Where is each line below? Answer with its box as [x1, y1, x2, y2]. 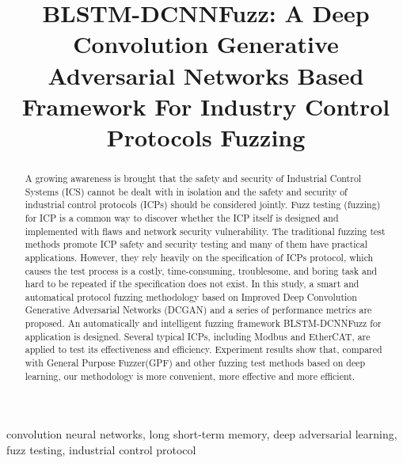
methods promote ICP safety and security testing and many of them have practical [25, 237, 367, 251]
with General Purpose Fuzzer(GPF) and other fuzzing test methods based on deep [25, 356, 366, 370]
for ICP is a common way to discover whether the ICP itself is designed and [25, 211, 339, 224]
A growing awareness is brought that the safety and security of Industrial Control [25, 171, 362, 184]
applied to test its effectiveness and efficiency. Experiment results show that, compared [25, 343, 382, 356]
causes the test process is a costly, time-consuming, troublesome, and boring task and [25, 264, 378, 277]
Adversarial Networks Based [48, 59, 364, 91]
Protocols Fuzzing [106, 120, 306, 153]
